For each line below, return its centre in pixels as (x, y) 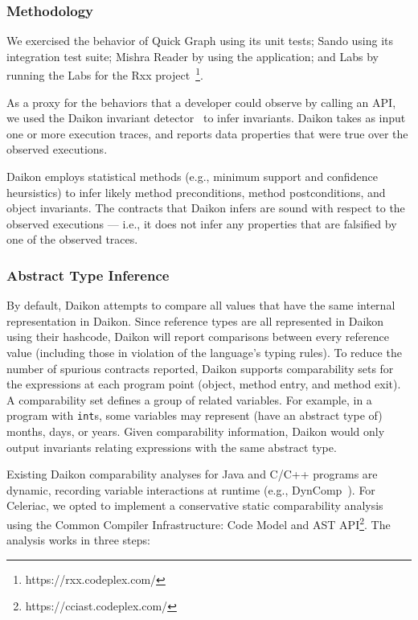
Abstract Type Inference (88, 275)
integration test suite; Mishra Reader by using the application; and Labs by (193, 56)
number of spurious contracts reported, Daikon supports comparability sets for (200, 368)
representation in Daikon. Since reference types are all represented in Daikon (195, 320)
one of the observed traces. (72, 239)
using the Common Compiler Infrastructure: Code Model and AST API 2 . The (199, 523)
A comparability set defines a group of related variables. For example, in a (189, 399)
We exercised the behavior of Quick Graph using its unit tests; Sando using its (200, 41)
